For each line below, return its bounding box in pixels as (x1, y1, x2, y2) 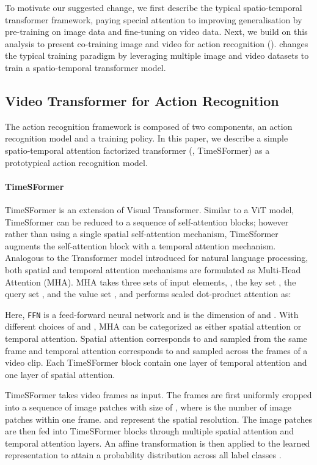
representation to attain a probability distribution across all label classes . (5, 448, 282, 461)
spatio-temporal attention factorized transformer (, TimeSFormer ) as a (5, 143, 270, 156)
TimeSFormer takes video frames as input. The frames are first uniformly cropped (5, 388, 312, 401)
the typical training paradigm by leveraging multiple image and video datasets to (5, 49, 309, 62)
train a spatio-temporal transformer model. (5, 61, 166, 74)
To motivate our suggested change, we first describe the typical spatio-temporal (5, 1, 302, 13)
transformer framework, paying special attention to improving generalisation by (5, 13, 302, 26)
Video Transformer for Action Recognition (5, 91, 279, 110)
